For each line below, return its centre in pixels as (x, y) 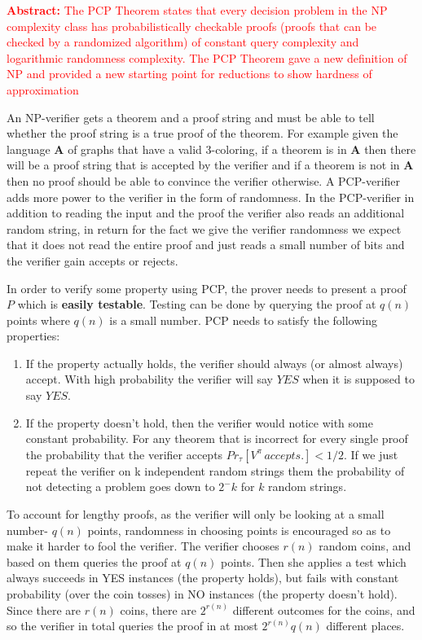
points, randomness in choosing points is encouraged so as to (239, 530)
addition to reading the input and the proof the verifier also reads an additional (206, 213)
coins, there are (158, 609)
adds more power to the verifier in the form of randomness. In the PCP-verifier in (211, 197)
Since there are (44, 609)
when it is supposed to (358, 379)
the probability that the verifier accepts (124, 454)
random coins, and (365, 546)
